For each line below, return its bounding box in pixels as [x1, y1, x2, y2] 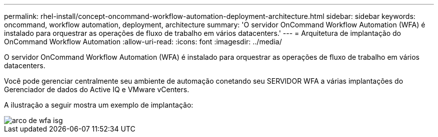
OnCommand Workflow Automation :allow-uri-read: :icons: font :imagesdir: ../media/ [4, 37, 282, 46]
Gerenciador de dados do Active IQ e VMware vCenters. [4, 85, 189, 94]
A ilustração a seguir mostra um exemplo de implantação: [4, 101, 193, 109]
